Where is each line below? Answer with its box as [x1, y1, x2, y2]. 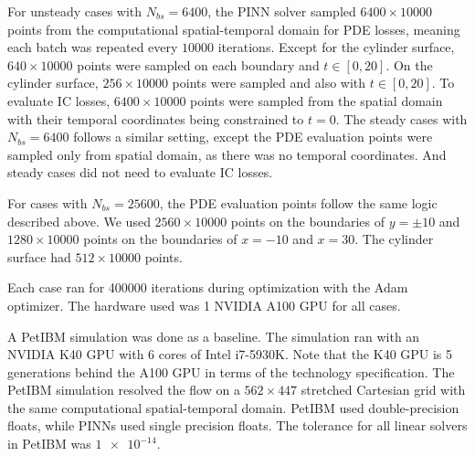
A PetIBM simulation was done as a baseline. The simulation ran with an [7, 326, 420, 345]
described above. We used [7, 211, 151, 230]
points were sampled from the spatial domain [190, 90, 443, 110]
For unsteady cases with [7, 2, 142, 20]
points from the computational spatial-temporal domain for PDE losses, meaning [7, 19, 460, 38]
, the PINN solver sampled [207, 2, 356, 20]
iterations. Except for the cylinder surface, [217, 37, 455, 57]
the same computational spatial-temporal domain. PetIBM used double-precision [7, 398, 459, 417]
